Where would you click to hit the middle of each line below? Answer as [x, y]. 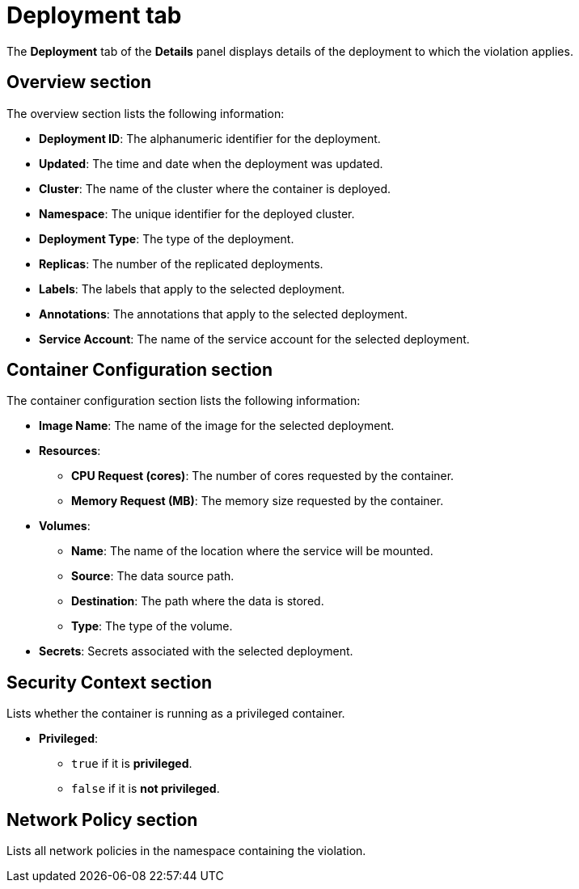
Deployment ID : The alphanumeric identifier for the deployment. [210, 138]
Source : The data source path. [153, 576]
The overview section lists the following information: [146, 113]
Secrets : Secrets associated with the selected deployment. [196, 651]
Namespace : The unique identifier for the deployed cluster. [197, 213]
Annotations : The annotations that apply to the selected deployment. [223, 314]
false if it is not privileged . [146, 789]
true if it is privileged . [132, 764]
